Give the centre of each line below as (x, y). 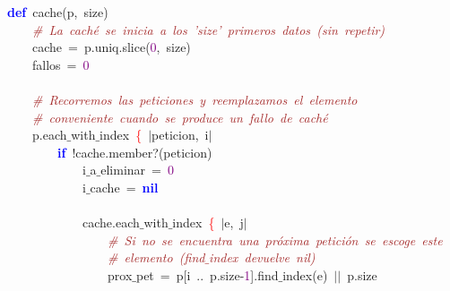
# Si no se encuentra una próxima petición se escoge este (275, 240)
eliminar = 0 (137, 170)
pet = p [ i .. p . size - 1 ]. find (207, 274)
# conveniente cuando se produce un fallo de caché (180, 117)
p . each (49, 135)
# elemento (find (156, 257)
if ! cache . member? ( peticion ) (135, 152)
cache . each (111, 223)
